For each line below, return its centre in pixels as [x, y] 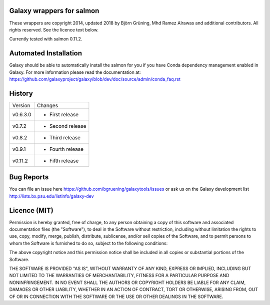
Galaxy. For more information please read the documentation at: [75, 72]
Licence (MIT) [31, 210]
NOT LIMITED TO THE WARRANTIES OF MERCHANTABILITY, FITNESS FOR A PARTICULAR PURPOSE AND [119, 276]
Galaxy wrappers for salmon [54, 11]
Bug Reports [29, 177]
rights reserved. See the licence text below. [54, 29]
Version [21, 105]
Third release [65, 137]
